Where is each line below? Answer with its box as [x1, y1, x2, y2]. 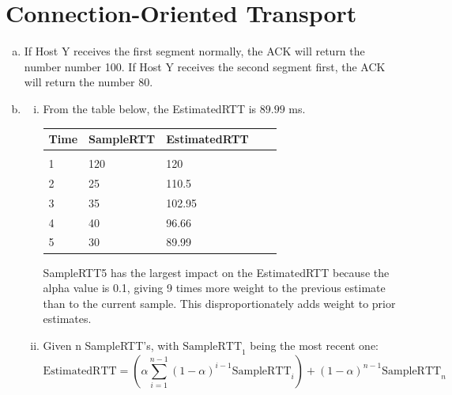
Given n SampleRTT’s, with [43, 336, 179, 353]
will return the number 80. [24, 74, 153, 90]
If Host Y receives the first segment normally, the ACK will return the [24, 43, 365, 59]
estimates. [43, 310, 92, 327]
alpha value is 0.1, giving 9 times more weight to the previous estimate [43, 279, 386, 296]
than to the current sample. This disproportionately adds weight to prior [43, 294, 396, 311]
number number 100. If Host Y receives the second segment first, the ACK [24, 58, 386, 74]
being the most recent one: [250, 336, 379, 353]
